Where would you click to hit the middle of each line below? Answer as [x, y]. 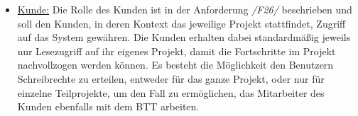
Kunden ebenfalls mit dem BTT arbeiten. [108, 106]
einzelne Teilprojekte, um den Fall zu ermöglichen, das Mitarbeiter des [171, 92]
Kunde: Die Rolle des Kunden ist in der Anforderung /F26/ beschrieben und [185, 9]
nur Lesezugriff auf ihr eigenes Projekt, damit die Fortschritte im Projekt [177, 51]
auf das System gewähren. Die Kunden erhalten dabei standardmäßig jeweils [184, 37]
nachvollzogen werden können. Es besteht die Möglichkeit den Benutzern [175, 65]
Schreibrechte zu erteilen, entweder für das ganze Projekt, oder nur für [171, 78]
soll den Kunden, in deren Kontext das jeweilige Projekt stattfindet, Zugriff [181, 23]
